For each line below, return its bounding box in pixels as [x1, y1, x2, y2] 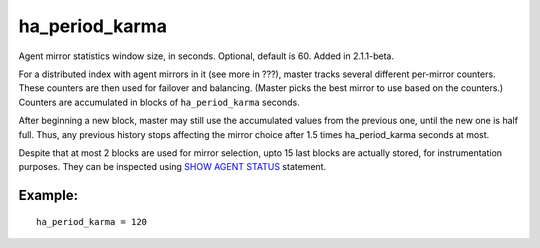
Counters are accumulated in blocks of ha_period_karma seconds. [18, 96, 300, 108]
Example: [18, 187, 79, 204]
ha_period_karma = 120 [36, 216, 148, 227]
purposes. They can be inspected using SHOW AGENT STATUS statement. [18, 161, 327, 173]
